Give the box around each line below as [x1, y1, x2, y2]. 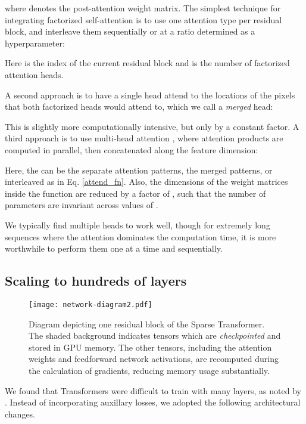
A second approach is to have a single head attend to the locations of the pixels [5, 88, 295, 101]
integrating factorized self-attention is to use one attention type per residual [5, 13, 282, 26]
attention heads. [5, 68, 64, 81]
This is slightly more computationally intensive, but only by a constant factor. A [5, 120, 299, 132]
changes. [5, 407, 36, 420]
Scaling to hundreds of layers [5, 271, 187, 290]
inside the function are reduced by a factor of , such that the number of [5, 187, 266, 199]
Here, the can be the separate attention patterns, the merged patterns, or [5, 163, 273, 176]
